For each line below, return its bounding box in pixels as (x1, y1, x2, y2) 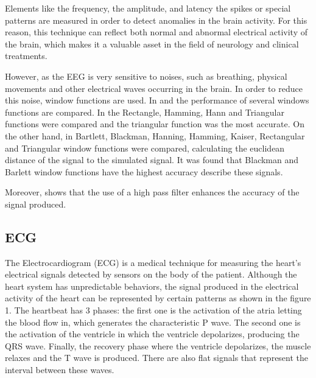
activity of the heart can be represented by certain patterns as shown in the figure (5, 292, 311, 304)
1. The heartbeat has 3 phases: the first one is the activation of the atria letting (5, 304, 302, 317)
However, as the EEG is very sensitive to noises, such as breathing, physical (5, 69, 287, 82)
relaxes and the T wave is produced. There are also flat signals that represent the (5, 351, 309, 364)
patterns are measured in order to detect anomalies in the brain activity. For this (5, 13, 307, 26)
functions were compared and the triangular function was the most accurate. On (5, 117, 304, 130)
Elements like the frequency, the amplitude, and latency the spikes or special (5, 2, 291, 14)
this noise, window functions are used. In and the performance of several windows (5, 94, 309, 107)
